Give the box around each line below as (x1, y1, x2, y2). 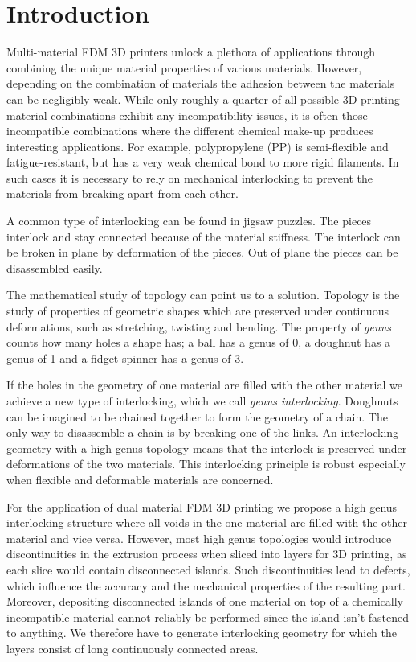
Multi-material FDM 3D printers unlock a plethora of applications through (6, 43, 376, 60)
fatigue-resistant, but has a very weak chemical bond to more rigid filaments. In (6, 154, 399, 171)
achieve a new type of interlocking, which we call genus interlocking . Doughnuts (6, 393, 398, 409)
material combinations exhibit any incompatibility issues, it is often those (6, 106, 368, 123)
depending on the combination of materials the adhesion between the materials (6, 75, 395, 92)
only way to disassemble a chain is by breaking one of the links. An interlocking (6, 424, 399, 441)
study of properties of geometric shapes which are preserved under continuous (6, 302, 389, 319)
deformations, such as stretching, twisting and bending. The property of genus (6, 318, 392, 335)
